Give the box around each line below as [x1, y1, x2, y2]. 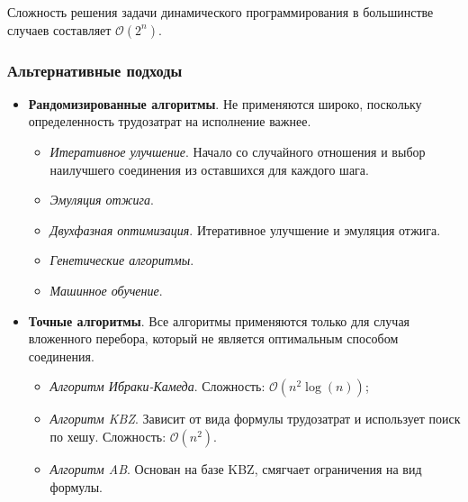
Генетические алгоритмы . [49, 251, 194, 269]
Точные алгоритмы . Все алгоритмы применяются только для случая [28, 311, 410, 330]
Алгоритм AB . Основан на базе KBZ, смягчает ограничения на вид [49, 459, 422, 478]
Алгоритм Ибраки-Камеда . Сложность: [49, 377, 265, 396]
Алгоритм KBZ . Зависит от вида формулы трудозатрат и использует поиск [49, 409, 461, 428]
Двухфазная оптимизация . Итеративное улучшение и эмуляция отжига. [49, 220, 441, 239]
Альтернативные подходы [7, 59, 183, 81]
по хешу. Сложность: [49, 426, 166, 445]
